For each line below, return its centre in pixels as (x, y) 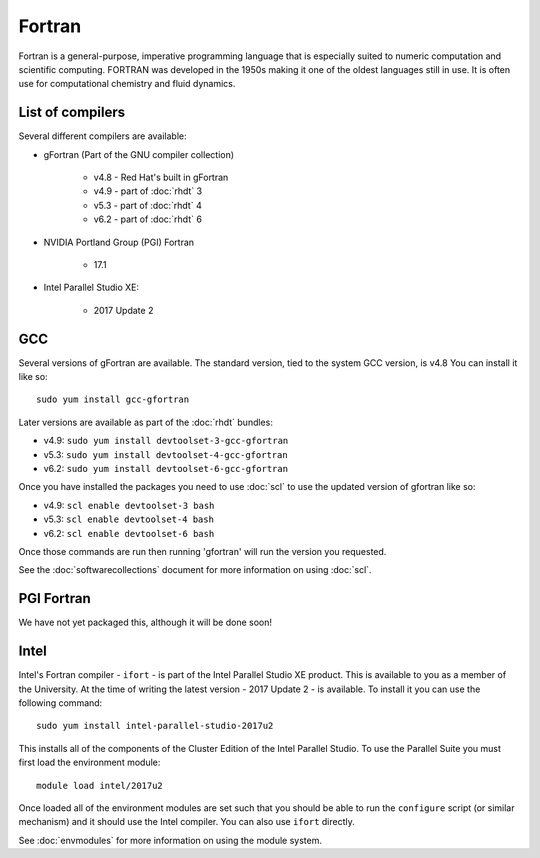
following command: (60, 702)
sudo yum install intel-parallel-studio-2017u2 (155, 726)
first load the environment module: (89, 762)
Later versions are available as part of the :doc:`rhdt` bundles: (146, 422)
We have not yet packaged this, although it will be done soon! (145, 622)
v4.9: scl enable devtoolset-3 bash (129, 505)
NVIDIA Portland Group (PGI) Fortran (119, 242)
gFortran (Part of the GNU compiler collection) (139, 154)
